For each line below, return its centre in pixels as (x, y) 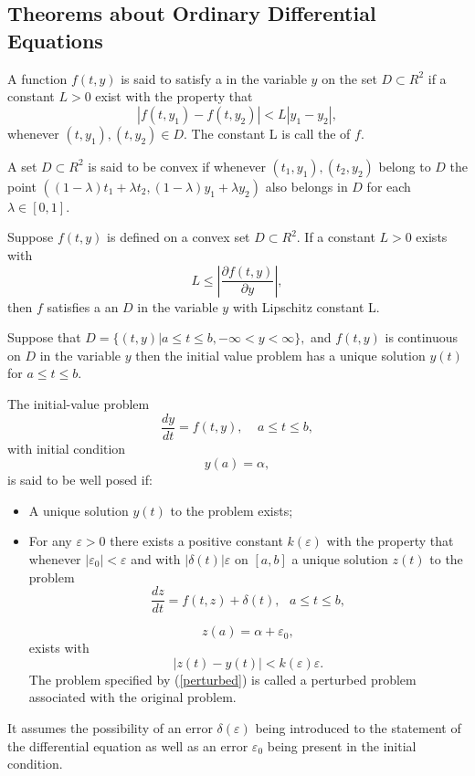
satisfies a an (83, 306)
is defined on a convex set (179, 237)
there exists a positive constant (196, 541)
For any (50, 541)
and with (156, 558)
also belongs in (306, 186)
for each (389, 186)
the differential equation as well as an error (128, 745)
